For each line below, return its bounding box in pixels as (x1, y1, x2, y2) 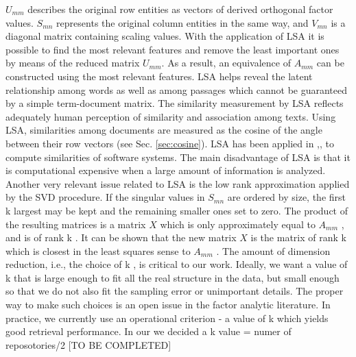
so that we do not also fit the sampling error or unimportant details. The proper (5, 284, 344, 298)
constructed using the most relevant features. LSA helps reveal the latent (5, 69, 313, 83)
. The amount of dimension (216, 243, 331, 258)
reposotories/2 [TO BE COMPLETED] (5, 337, 171, 352)
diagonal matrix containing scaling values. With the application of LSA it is (5, 29, 324, 43)
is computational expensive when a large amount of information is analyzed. (5, 163, 326, 177)
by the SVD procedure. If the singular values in (5, 190, 205, 204)
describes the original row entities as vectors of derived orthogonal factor (27, 2, 333, 16)
